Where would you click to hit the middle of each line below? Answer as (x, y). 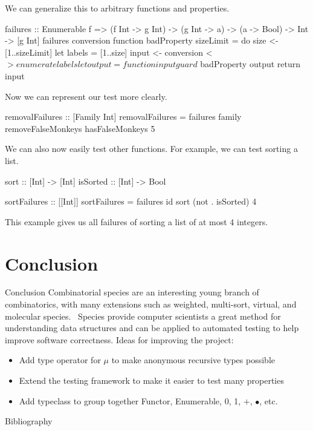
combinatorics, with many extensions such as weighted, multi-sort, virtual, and (151, 304)
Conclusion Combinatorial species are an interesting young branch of (132, 292)
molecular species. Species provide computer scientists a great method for (143, 316)
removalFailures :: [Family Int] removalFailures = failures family (123, 117)
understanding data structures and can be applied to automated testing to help (152, 328)
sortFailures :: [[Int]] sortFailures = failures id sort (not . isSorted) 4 (131, 201)
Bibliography (29, 421)
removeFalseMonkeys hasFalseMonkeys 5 (80, 128)
